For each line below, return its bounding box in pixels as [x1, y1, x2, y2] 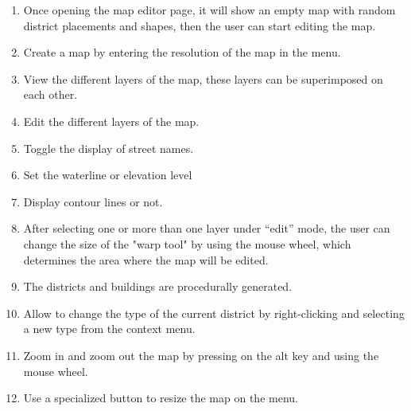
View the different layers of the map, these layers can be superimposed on [23, 70, 383, 87]
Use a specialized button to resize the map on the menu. [23, 389, 298, 406]
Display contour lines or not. [23, 193, 163, 209]
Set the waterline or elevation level [23, 166, 192, 183]
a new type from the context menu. [23, 320, 196, 337]
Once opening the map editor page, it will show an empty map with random [23, 2, 396, 18]
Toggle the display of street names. [23, 139, 194, 156]
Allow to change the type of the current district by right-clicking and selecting [23, 304, 405, 321]
